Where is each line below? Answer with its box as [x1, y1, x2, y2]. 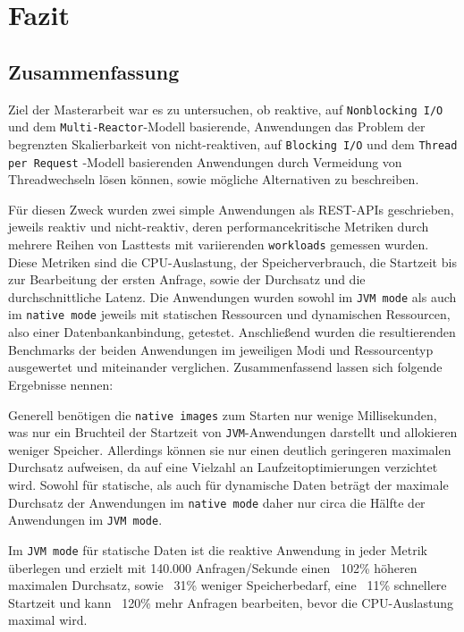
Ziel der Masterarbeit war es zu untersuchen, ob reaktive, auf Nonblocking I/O [8, 99, 443, 118]
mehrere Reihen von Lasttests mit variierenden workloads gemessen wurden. [8, 234, 429, 253]
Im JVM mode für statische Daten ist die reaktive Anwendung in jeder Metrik [8, 540, 427, 559]
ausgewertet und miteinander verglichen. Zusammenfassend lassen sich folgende [8, 358, 443, 376]
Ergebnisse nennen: [8, 375, 114, 393]
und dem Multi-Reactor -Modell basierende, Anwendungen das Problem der [8, 117, 426, 136]
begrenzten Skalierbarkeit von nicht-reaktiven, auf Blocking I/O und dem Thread [8, 134, 458, 153]
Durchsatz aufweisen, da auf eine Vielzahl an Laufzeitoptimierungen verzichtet [8, 458, 438, 476]
